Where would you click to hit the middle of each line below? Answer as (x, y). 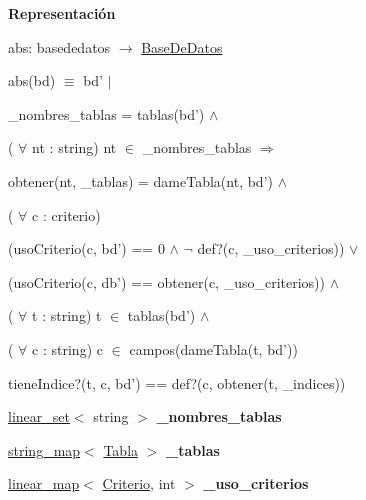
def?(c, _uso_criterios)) (271, 248)
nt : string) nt (74, 147)
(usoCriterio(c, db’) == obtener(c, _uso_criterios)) (167, 281)
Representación (62, 13)
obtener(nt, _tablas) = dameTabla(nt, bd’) (140, 180)
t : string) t (67, 315)
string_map (44, 449)
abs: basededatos (59, 46)
